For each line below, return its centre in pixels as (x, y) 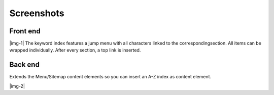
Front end (25, 31)
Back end (25, 65)
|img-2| (17, 86)
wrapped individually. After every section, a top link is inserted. (75, 50)
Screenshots (37, 13)
